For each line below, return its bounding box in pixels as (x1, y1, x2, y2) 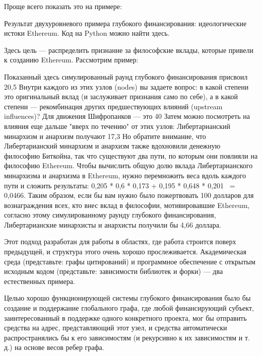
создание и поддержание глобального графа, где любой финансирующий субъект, (4, 303, 254, 313)
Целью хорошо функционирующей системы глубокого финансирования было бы (4, 293, 251, 303)
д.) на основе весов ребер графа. (4, 342, 104, 352)
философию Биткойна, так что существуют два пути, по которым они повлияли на (4, 150, 258, 161)
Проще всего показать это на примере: (4, 1, 122, 11)
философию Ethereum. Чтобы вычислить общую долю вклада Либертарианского (4, 160, 253, 171)
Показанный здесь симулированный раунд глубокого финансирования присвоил (4, 71, 248, 82)
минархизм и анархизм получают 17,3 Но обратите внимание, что (4, 130, 206, 141)
